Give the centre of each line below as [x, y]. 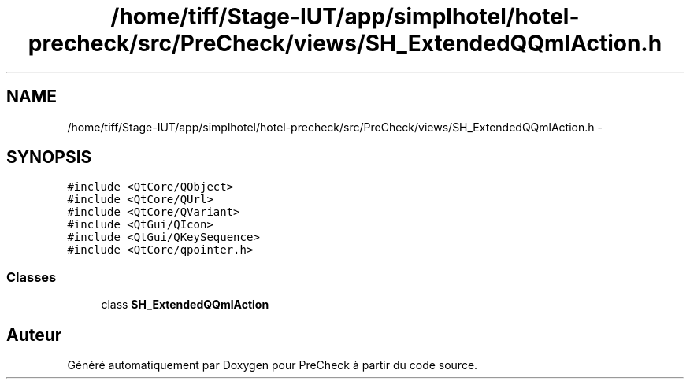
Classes [32, 277]
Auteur [34, 335]
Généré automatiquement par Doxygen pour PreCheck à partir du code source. [273, 365]
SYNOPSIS [49, 157]
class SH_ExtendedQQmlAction [185, 305]
